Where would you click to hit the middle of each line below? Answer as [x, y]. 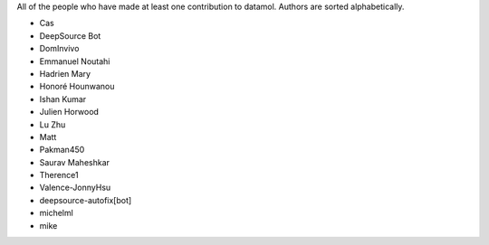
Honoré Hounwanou [77, 87]
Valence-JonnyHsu [75, 188]
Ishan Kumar [63, 99]
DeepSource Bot [70, 35]
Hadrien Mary [65, 73]
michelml [57, 213]
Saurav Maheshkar [75, 162]
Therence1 [59, 175]
